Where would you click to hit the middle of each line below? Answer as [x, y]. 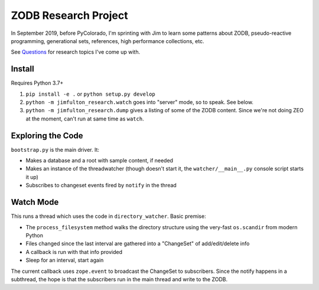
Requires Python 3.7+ [37, 83]
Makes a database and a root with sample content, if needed [100, 161]
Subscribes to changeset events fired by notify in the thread [101, 185]
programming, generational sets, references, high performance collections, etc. [108, 41]
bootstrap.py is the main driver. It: [55, 149]
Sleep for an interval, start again [65, 260]
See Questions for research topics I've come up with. [76, 52]
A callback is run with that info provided [74, 252]
